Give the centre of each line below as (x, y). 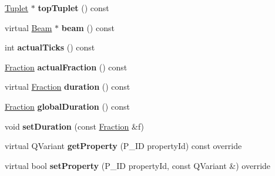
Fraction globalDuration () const (67, 106)
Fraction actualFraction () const (66, 67)
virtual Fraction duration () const (68, 87)
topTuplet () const (73, 8)
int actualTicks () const (50, 47)
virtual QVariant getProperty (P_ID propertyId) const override (123, 146)
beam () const (88, 27)
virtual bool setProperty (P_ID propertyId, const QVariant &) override (138, 165)
